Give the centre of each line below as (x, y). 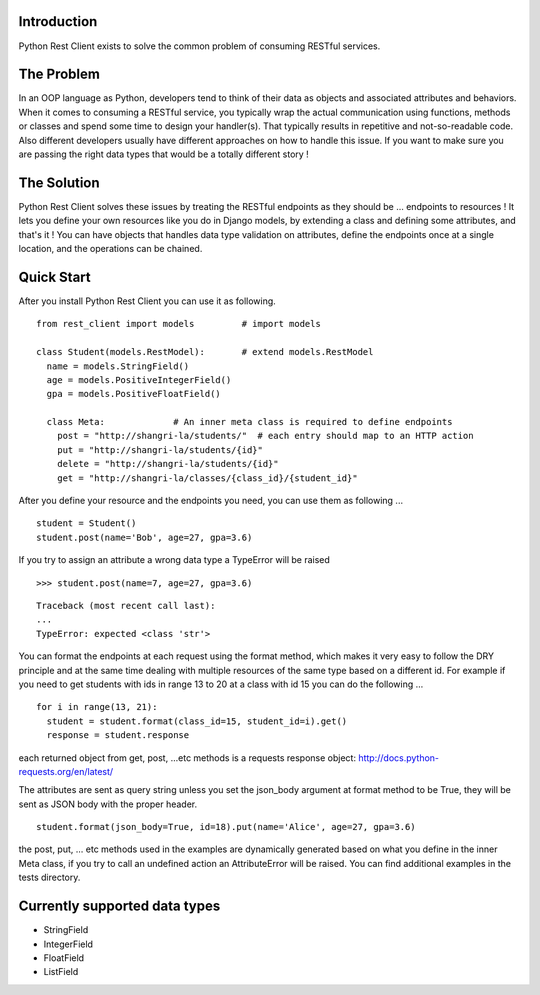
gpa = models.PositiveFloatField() (134, 394)
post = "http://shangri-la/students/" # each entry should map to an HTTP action (265, 436)
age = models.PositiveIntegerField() (139, 379)
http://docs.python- (399, 757)
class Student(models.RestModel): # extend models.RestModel (205, 352)
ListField (61, 972)
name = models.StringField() (118, 366)
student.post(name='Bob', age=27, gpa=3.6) (144, 537)
